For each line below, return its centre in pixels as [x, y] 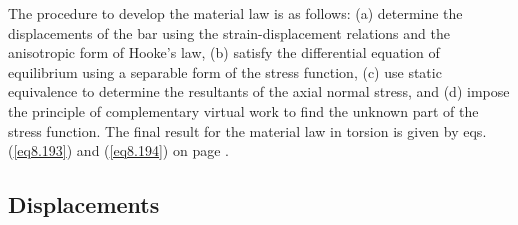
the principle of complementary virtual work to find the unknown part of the [243, 110]
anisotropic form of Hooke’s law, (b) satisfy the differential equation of [224, 52]
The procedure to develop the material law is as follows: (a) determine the [235, 13]
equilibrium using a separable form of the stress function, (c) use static [225, 71]
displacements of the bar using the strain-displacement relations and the [229, 32]
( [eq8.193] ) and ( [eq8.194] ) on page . [118, 150]
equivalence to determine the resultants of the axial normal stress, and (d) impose [259, 91]
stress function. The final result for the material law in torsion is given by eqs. [247, 130]
